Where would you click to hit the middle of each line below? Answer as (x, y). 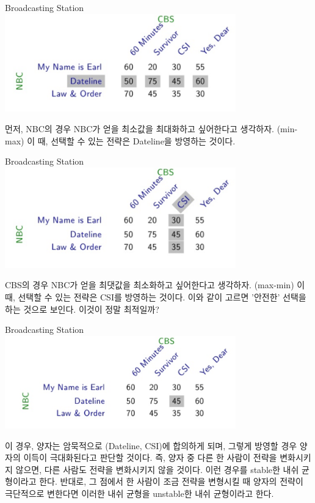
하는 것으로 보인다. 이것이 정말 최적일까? (82, 309)
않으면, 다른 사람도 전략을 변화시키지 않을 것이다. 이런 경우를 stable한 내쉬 (157, 469)
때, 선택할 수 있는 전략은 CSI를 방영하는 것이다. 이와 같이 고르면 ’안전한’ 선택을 (156, 297)
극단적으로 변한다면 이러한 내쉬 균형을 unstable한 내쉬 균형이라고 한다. (139, 493)
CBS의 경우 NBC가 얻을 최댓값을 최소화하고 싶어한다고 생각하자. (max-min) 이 (155, 285)
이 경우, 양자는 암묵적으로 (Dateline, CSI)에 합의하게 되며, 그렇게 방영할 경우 (151, 445)
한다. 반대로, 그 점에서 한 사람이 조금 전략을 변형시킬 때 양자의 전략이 (171, 481)
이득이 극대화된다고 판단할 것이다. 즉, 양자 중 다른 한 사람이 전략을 (150, 457)
